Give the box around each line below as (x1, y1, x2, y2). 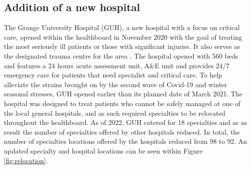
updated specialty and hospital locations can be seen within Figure (4, 145, 203, 155)
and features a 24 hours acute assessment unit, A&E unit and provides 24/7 (4, 60, 230, 70)
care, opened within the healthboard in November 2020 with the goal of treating (4, 31, 242, 42)
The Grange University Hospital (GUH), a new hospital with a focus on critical (4, 22, 240, 32)
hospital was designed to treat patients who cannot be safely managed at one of (4, 98, 241, 108)
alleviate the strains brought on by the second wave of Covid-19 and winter (4, 79, 227, 89)
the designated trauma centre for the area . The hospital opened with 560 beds (4, 50, 238, 61)
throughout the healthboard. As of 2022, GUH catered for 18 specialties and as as (4, 117, 247, 127)
